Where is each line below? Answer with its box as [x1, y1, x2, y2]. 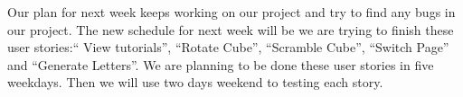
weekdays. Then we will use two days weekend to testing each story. [7, 73, 383, 92]
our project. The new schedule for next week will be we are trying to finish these [7, 20, 454, 39]
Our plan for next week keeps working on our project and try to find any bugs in [7, 3, 456, 21]
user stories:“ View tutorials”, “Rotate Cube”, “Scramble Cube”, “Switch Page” [7, 38, 449, 57]
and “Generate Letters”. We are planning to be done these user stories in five [7, 55, 434, 74]
